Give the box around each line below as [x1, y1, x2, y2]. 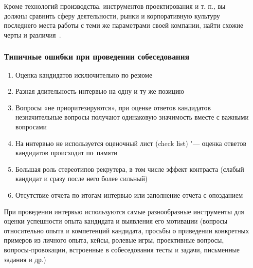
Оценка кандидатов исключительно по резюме [15, 69, 152, 80]
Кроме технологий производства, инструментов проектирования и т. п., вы [4, 1, 226, 11]
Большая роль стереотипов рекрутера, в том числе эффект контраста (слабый [15, 164, 244, 174]
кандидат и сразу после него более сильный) [15, 173, 148, 184]
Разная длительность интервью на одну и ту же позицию [15, 86, 184, 96]
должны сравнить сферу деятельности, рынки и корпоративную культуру [4, 10, 220, 21]
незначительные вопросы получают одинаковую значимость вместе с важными [15, 112, 249, 122]
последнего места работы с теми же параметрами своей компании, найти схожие [4, 20, 243, 30]
